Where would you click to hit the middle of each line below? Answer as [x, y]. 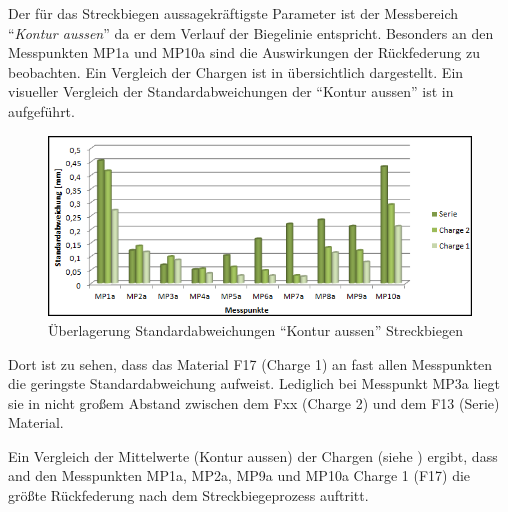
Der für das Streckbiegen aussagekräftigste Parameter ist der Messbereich [233, 13]
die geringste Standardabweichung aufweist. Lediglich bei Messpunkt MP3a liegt [254, 383]
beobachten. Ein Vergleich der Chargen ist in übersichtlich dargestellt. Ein [236, 71]
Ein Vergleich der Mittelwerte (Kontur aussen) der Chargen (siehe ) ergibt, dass [253, 455]
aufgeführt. [41, 110]
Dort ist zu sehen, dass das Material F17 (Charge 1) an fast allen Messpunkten [250, 363]
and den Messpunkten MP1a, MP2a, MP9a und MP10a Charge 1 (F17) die [239, 475]
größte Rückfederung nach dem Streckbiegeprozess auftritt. [188, 495]
